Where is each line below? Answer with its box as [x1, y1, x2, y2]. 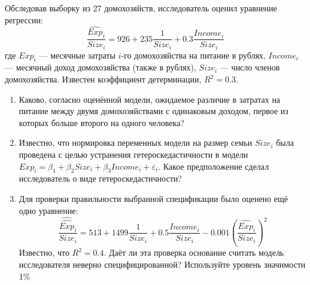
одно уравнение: [19, 204, 78, 216]
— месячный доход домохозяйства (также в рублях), [5, 61, 196, 73]
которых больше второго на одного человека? [19, 116, 184, 128]
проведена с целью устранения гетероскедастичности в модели [19, 148, 248, 161]
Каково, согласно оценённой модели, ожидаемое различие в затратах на [19, 93, 281, 105]
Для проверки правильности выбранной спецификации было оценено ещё [19, 192, 288, 205]
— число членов [220, 61, 280, 73]
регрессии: [5, 13, 43, 26]
